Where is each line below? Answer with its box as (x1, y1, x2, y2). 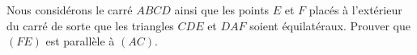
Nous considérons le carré (6, 2, 133, 18)
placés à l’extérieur (308, 2, 402, 18)
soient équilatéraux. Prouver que (249, 17, 411, 33)
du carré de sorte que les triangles (6, 17, 174, 33)
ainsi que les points (174, 2, 270, 18)
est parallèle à (45, 33, 115, 49)
